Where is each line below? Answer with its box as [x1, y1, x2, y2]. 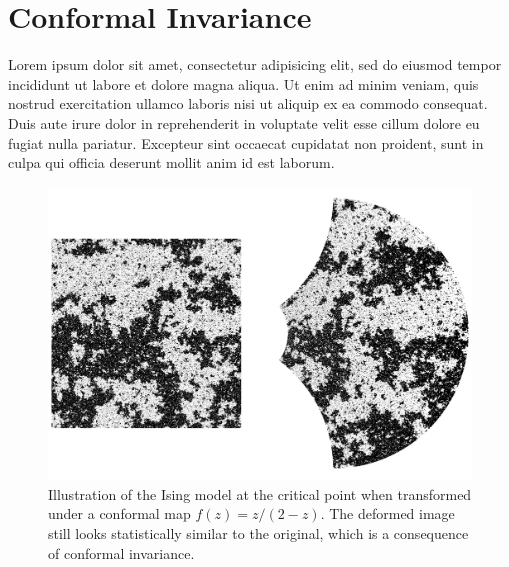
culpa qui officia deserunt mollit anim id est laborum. [8, 152, 335, 173]
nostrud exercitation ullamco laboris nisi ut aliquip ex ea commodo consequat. [8, 93, 488, 114]
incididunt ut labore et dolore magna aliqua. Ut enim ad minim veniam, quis [8, 73, 479, 94]
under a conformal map [48, 503, 191, 524]
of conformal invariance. [48, 542, 195, 563]
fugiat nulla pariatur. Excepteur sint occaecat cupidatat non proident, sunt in [8, 132, 484, 153]
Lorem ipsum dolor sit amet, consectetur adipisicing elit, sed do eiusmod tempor [8, 54, 502, 75]
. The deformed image [320, 503, 455, 524]
